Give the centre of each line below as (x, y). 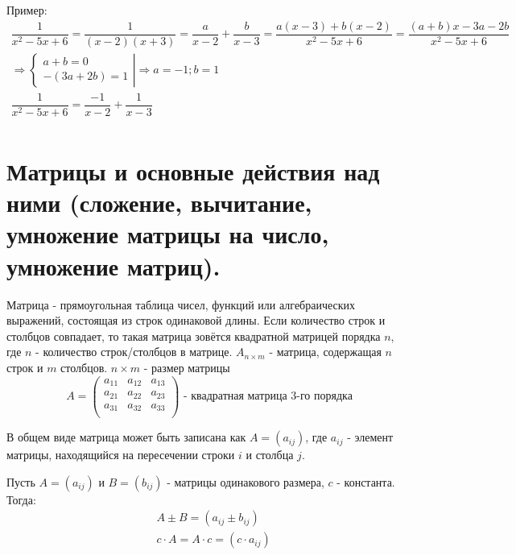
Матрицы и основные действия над (193, 171)
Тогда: (21, 499)
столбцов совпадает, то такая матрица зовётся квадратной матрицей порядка (194, 335)
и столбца (270, 455)
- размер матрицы (187, 367)
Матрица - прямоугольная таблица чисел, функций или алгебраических (181, 304)
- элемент (370, 437)
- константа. (366, 481)
